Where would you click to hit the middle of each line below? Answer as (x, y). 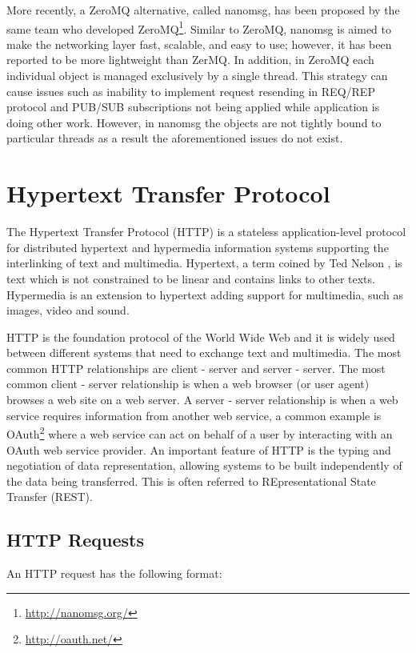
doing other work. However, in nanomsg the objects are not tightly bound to (194, 122)
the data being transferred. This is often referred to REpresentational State (191, 481)
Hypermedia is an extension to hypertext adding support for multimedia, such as (205, 294)
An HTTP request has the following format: (114, 573)
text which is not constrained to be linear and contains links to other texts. (191, 278)
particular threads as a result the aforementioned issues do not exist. (175, 138)
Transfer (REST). (50, 497)
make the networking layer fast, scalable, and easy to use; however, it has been (199, 44)
